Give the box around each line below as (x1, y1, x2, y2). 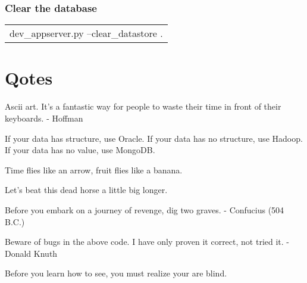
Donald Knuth (5, 247, 58, 259)
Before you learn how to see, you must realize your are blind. (5, 267, 227, 279)
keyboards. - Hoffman (5, 111, 83, 124)
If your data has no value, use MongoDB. (5, 144, 155, 156)
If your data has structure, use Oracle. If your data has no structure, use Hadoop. (5, 132, 303, 144)
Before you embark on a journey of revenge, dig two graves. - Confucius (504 (5, 203, 284, 216)
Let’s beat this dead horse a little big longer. (5, 184, 168, 196)
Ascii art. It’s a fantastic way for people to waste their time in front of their (5, 100, 281, 113)
